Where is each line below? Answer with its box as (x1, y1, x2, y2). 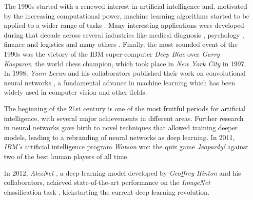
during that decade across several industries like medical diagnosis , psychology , (4, 29, 244, 40)
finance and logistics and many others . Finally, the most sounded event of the (4, 39, 238, 49)
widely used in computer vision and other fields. (4, 87, 147, 97)
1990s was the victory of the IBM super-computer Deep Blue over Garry (4, 48, 220, 59)
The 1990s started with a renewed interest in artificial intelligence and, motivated (4, 1, 247, 11)
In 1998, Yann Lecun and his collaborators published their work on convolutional (4, 68, 246, 78)
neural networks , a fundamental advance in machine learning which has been (4, 77, 235, 87)
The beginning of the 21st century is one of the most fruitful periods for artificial (4, 103, 246, 113)
